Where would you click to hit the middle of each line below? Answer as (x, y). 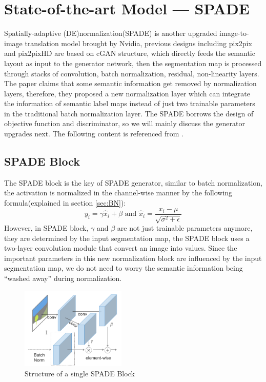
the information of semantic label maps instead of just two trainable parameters (130, 103)
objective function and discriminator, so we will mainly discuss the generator (125, 123)
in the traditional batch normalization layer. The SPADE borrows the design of (129, 113)
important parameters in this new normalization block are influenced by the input (133, 258)
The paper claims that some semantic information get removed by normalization (130, 83)
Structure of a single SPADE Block (80, 373)
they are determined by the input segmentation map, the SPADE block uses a (127, 238)
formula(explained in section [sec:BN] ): (65, 203)
